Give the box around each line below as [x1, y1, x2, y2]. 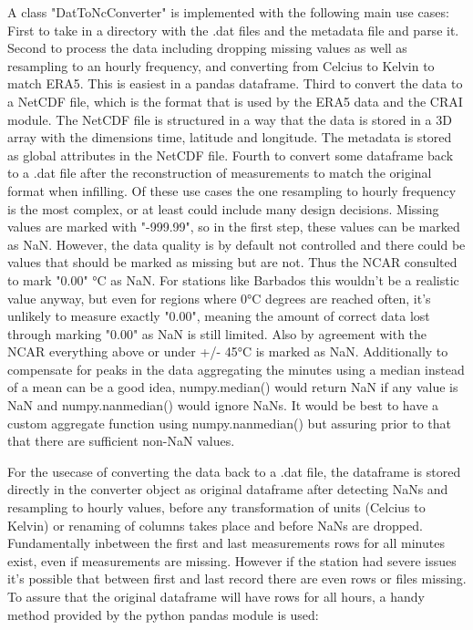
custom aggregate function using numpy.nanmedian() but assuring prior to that [7, 413, 452, 432]
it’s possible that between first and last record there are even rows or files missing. [7, 569, 467, 588]
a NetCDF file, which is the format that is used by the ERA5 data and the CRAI [7, 91, 463, 110]
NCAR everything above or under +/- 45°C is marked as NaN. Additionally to [7, 342, 448, 361]
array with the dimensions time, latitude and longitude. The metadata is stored [7, 128, 452, 147]
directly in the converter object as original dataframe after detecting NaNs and [7, 480, 448, 499]
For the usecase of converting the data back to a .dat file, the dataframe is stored [7, 461, 461, 480]
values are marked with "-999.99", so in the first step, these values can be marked [7, 217, 460, 236]
